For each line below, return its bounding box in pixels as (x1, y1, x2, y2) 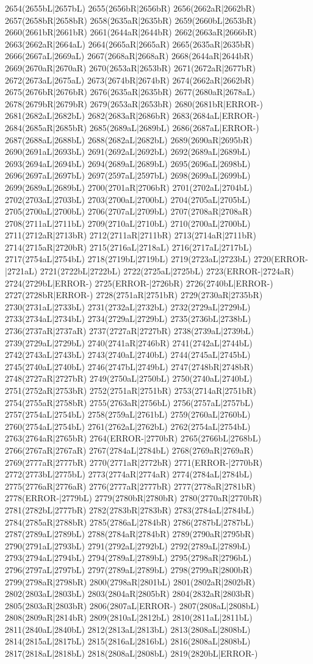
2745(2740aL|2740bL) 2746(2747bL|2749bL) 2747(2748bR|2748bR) (5, 360, 254, 373)
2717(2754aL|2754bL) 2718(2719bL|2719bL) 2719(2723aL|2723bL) (5, 252, 251, 265)
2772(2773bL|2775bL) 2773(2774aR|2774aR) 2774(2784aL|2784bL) (5, 468, 253, 480)
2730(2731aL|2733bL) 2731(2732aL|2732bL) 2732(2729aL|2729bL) (5, 300, 251, 313)
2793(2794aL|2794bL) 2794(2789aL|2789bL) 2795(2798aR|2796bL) (5, 551, 252, 564)
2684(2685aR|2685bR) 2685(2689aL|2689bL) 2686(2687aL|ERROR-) (5, 121, 259, 134)
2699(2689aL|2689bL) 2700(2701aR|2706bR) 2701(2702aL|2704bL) (5, 180, 253, 193)
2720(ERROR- (253, 252, 309, 265)
